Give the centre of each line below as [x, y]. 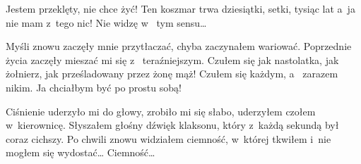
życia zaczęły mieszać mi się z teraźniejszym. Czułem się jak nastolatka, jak [172, 59]
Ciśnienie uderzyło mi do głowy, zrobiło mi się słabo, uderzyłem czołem [161, 111]
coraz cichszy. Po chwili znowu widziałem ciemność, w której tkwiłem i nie [168, 138]
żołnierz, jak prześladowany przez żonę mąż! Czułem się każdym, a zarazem [172, 74]
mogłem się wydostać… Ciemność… [81, 152]
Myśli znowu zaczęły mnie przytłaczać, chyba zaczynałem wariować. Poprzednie [179, 46]
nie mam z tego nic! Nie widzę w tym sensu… [106, 22]
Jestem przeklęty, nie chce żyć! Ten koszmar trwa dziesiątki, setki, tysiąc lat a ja [180, 8]
